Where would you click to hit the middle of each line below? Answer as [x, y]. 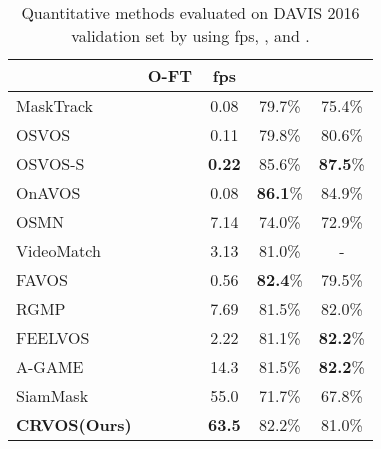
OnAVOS [48, 192]
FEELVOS [53, 337]
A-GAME [50, 366]
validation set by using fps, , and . [190, 35]
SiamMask [52, 395]
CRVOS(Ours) [74, 424]
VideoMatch [58, 250]
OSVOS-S [50, 163]
